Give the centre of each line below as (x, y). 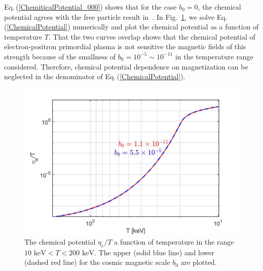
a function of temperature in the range (174, 242)
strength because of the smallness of (60, 56)
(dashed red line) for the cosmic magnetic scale (97, 262)
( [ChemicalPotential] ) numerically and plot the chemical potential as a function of (131, 27)
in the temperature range (214, 56)
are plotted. (199, 262)
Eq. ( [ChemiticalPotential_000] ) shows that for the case (90, 7)
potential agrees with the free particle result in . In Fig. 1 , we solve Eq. (116, 16)
